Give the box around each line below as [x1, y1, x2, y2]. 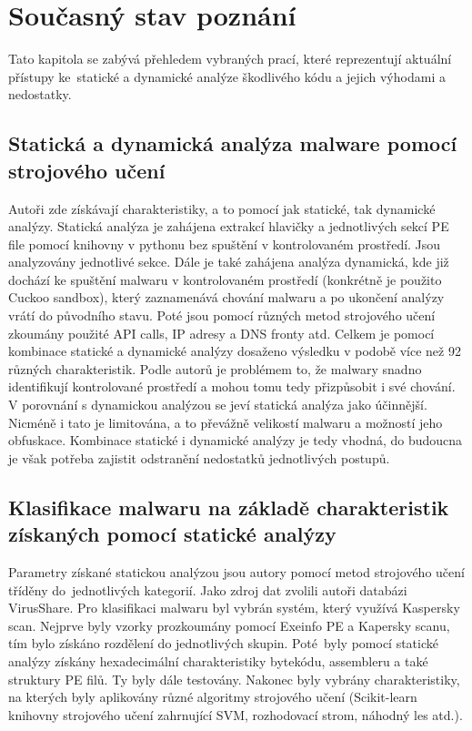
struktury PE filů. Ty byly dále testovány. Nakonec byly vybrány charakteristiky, [8, 669, 460, 688]
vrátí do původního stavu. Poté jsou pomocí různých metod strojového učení [8, 306, 436, 325]
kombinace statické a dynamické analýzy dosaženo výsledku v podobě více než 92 [8, 341, 461, 360]
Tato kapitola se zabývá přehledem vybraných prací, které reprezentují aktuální [8, 49, 452, 68]
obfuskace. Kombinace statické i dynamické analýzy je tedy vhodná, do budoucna [8, 431, 463, 450]
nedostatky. [8, 85, 72, 104]
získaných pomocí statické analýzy [8, 520, 336, 548]
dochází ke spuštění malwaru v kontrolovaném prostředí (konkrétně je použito [8, 269, 442, 289]
